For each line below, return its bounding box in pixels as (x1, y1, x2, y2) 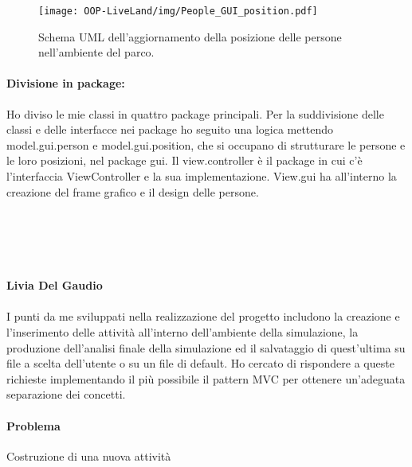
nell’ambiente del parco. (38, 44, 155, 60)
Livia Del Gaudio (6, 277, 103, 294)
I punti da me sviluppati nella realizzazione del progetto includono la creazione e (6, 308, 400, 325)
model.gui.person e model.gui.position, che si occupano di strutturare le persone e (6, 136, 406, 153)
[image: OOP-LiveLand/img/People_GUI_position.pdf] (38, 6, 318, 17)
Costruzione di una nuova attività (6, 447, 171, 464)
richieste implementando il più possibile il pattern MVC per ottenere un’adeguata (6, 370, 406, 387)
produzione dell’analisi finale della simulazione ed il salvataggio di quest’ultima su (6, 339, 406, 356)
